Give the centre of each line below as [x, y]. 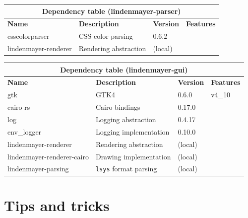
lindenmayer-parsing [38, 169]
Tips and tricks [57, 205]
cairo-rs [19, 107]
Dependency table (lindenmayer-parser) [111, 11]
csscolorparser [29, 36]
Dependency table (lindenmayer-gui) [124, 69]
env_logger [25, 131]
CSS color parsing [106, 36]
